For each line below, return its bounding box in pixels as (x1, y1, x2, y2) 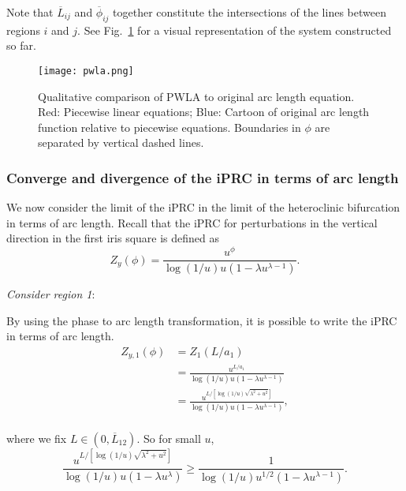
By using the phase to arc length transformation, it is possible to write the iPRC (6, 312, 397, 328)
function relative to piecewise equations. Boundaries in (38, 118, 301, 135)
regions (6, 21, 40, 38)
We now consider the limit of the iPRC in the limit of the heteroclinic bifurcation (6, 199, 400, 216)
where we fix (6, 429, 67, 446)
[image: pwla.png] (38, 65, 134, 77)
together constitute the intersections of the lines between (113, 4, 386, 20)
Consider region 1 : (6, 286, 95, 302)
